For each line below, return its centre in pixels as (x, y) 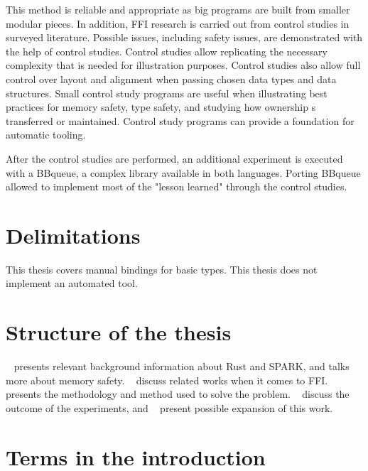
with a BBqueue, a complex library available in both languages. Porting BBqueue (183, 172)
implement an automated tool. (72, 283)
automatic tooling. (46, 135)
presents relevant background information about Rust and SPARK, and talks (182, 366)
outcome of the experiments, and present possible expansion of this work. (169, 407)
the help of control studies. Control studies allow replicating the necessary (167, 51)
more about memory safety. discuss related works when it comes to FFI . (167, 380)
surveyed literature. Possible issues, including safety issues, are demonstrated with (184, 37)
